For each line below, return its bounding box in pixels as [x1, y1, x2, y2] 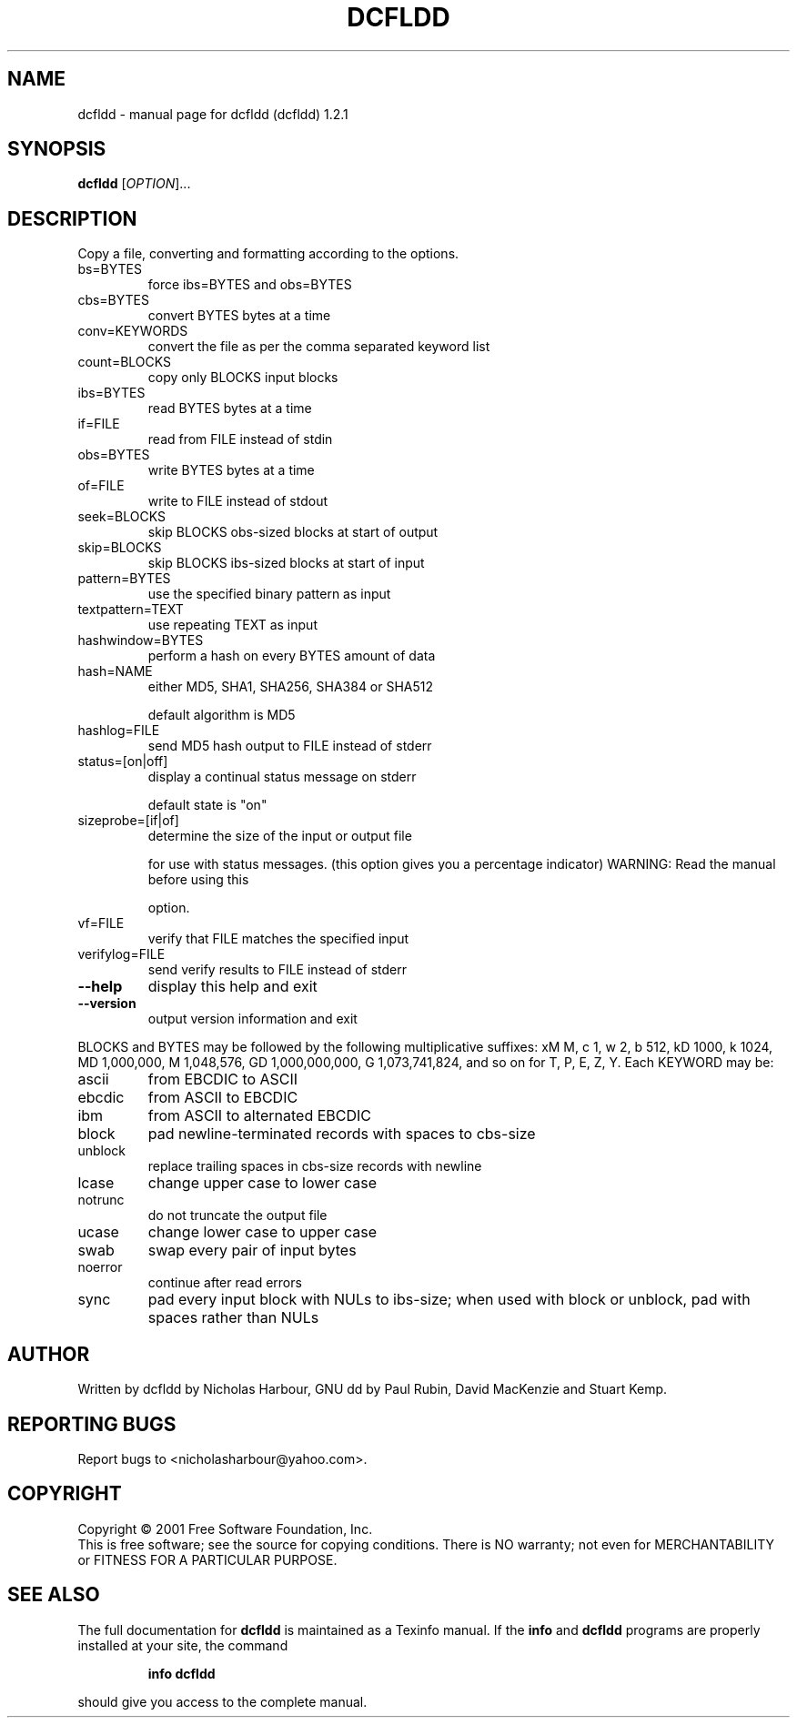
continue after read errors [147, 1275, 302, 1291]
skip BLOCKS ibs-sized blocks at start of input [147, 555, 425, 571]
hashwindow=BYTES [77, 632, 204, 649]
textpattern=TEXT [77, 601, 184, 618]
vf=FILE [77, 915, 125, 932]
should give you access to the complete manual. [77, 1693, 368, 1710]
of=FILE [77, 478, 125, 494]
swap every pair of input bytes [147, 1241, 357, 1260]
